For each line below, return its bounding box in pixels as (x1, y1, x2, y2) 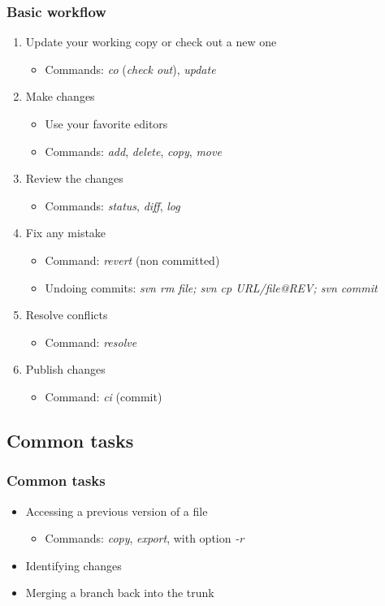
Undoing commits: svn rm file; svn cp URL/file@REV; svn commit (45, 279, 378, 296)
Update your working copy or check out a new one (25, 33, 277, 50)
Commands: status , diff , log (45, 197, 180, 214)
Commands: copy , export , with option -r (45, 530, 244, 547)
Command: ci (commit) (45, 387, 162, 405)
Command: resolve (45, 333, 137, 350)
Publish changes (25, 361, 106, 378)
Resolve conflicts (25, 306, 108, 323)
